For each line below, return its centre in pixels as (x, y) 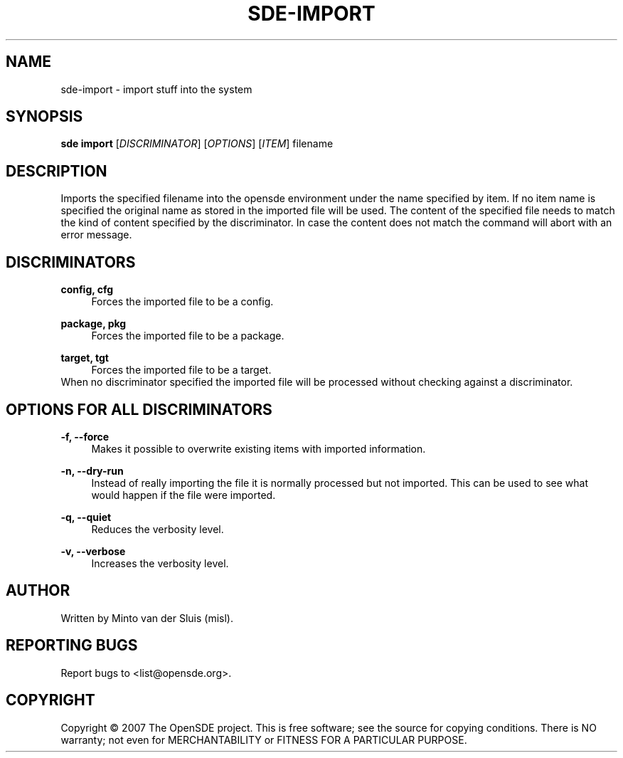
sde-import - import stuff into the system (156, 89)
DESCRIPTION (57, 171)
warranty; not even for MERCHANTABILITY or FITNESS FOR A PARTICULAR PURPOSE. (264, 739)
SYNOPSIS (44, 117)
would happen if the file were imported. (183, 495)
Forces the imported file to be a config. (182, 302)
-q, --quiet (86, 517)
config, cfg (87, 290)
